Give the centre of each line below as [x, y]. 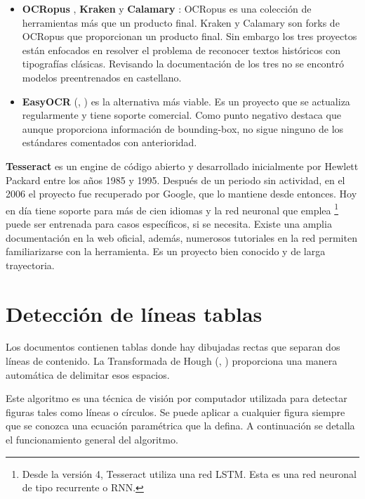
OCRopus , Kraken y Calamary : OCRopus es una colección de [167, 8]
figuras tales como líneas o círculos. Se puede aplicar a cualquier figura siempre [175, 411]
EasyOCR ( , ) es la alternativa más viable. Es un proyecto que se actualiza [186, 101]
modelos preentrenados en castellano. [102, 77]
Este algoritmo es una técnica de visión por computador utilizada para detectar [177, 398]
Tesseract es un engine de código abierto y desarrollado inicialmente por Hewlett [182, 166]
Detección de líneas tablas [134, 313]
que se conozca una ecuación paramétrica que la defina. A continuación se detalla [180, 426]
